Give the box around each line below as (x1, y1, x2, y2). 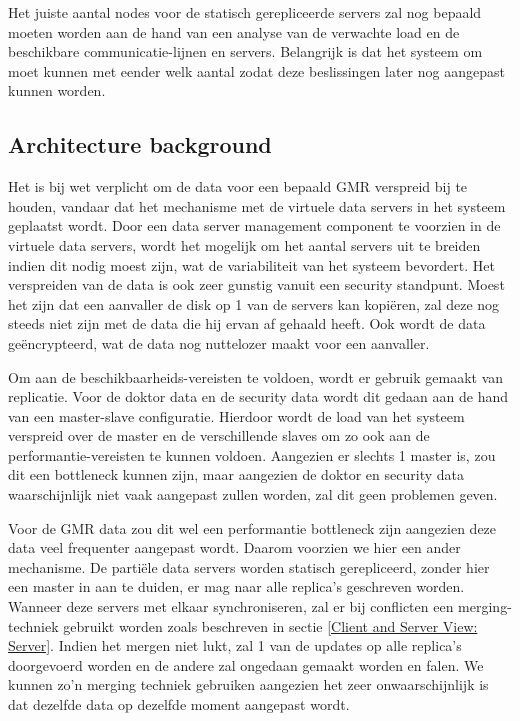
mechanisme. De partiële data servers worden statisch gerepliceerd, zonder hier (8, 556, 490, 577)
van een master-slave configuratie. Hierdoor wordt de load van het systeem (8, 405, 465, 426)
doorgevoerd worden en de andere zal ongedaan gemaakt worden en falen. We (8, 654, 484, 675)
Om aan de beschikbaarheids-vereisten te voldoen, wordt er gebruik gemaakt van (8, 366, 504, 387)
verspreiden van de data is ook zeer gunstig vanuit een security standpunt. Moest (8, 274, 505, 295)
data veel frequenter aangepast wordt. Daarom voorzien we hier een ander (8, 537, 461, 558)
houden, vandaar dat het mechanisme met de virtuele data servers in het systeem (8, 195, 506, 216)
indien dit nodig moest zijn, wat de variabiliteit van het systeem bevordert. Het (8, 254, 495, 275)
